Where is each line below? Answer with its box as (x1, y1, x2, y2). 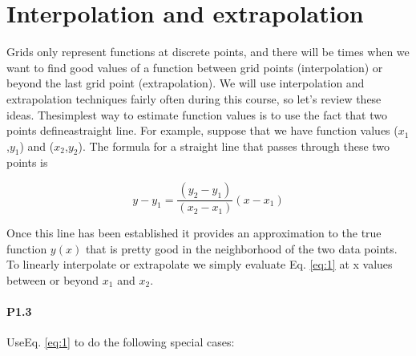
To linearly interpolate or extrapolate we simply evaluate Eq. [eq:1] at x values (6, 256, 393, 273)
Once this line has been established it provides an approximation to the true (6, 225, 382, 241)
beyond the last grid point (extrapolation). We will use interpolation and (6, 75, 365, 91)
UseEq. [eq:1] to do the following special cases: (6, 334, 235, 350)
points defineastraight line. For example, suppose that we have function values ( (6, 122, 398, 139)
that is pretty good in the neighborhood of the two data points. (85, 240, 398, 257)
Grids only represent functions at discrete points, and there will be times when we (6, 43, 410, 60)
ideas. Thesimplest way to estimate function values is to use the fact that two (6, 106, 387, 123)
